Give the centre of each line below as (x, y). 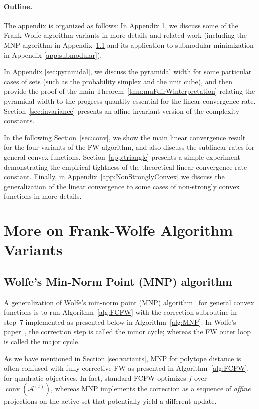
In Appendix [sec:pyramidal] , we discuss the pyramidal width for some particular (128, 72)
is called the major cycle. (42, 341)
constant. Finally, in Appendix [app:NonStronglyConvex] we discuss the (114, 176)
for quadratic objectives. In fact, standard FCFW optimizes (95, 377)
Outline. (18, 6)
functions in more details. (43, 196)
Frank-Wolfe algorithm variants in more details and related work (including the (125, 35)
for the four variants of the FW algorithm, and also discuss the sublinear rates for (129, 147)
